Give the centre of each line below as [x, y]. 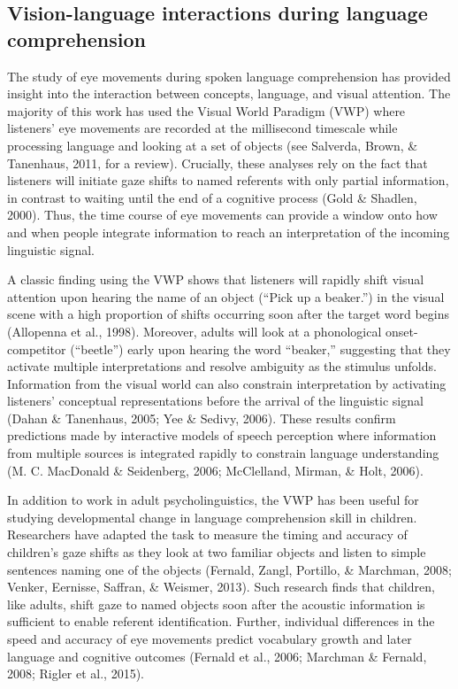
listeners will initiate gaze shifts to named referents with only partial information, [228, 180]
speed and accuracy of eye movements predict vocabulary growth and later [210, 639]
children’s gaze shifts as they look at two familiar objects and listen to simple [217, 552]
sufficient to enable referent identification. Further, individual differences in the [221, 621]
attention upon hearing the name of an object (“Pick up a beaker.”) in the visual [226, 296]
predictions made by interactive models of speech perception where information [222, 435]
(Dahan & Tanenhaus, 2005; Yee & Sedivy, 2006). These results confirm [202, 418]
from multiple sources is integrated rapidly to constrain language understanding [223, 453]
